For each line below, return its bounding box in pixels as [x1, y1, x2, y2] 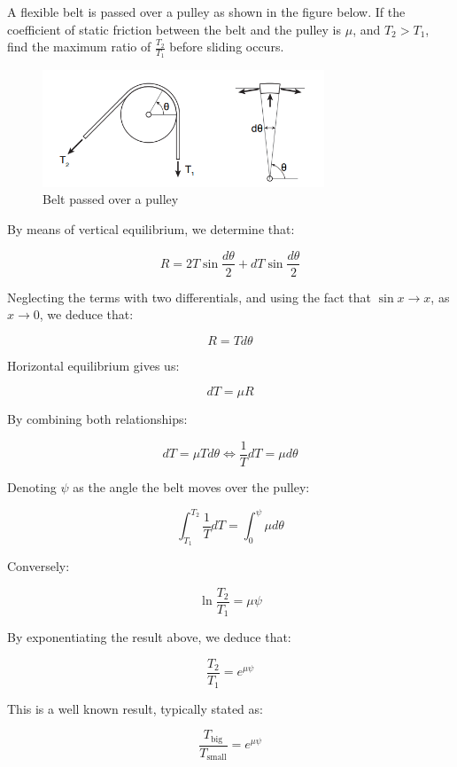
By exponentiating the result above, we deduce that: [7, 628, 291, 646]
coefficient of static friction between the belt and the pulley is [7, 20, 342, 38]
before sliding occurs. [169, 37, 284, 56]
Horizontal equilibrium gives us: [7, 356, 180, 374]
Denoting [7, 478, 57, 496]
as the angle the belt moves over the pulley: [73, 478, 310, 496]
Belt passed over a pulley [43, 190, 179, 208]
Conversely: [7, 557, 70, 575]
